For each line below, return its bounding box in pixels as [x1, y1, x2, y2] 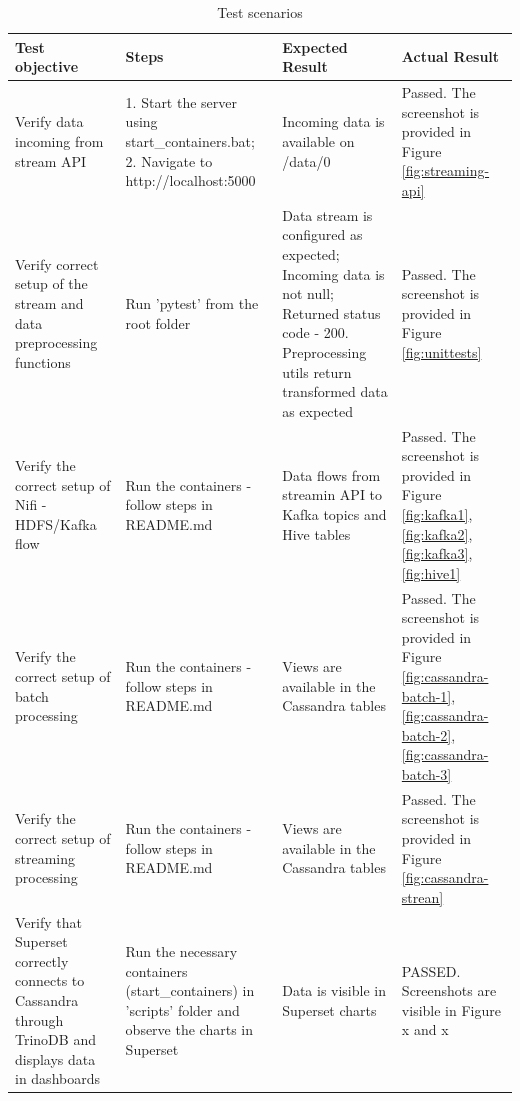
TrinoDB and [15, 1029, 96, 1050]
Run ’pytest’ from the [125, 293, 259, 314]
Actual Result [401, 46, 500, 67]
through [15, 1009, 64, 1030]
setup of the [15, 273, 88, 294]
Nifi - [15, 494, 47, 515]
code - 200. [282, 322, 349, 343]
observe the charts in [125, 1019, 253, 1040]
